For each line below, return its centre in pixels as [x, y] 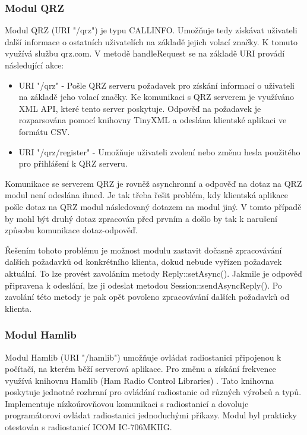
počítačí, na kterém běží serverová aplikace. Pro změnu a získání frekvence [140, 369]
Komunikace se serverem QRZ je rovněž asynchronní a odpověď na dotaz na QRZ [153, 183]
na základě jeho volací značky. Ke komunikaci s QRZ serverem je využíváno [156, 97]
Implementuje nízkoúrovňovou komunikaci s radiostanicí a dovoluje [127, 403]
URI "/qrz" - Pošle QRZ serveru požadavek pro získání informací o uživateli [156, 85]
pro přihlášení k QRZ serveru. [73, 163]
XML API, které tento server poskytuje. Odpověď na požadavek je [140, 108]
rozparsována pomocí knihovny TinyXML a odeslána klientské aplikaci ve [153, 120]
